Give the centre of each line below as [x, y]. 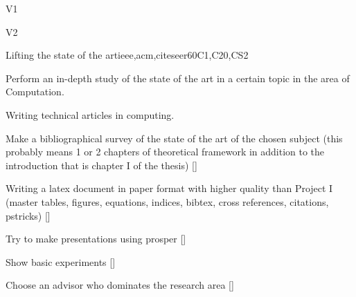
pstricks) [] [28, 215]
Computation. [35, 92]
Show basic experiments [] [61, 261]
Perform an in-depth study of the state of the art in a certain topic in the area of [178, 78]
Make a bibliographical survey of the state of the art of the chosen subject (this [174, 138]
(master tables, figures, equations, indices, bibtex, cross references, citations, [167, 201]
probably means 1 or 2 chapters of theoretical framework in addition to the [165, 152]
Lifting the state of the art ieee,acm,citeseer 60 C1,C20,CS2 [127, 55]
